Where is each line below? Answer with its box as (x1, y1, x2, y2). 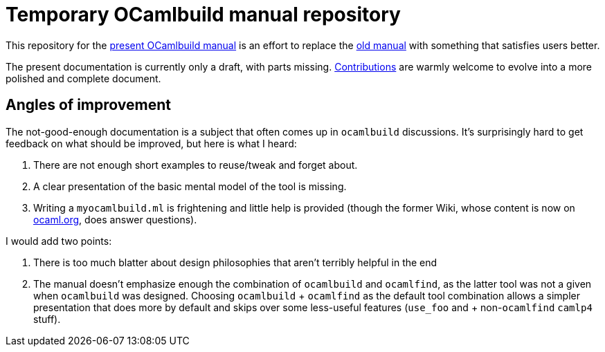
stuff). (33, 313, 61, 325)
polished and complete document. (6, 72, 161, 84)
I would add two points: (6, 234, 112, 247)
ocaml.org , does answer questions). (33, 213, 197, 225)
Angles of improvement (6, 96, 171, 114)
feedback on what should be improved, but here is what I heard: (6, 137, 297, 149)
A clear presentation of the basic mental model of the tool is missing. (33, 180, 347, 192)
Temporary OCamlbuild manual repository (6, 3, 401, 26)
